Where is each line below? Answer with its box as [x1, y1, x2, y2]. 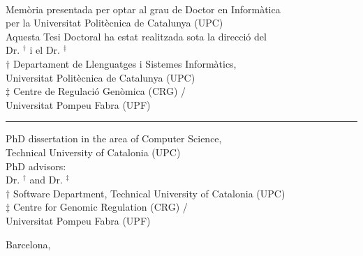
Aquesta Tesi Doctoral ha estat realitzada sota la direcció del [6, 29, 267, 43]
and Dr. [29, 172, 63, 187]
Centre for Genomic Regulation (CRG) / [13, 199, 188, 214]
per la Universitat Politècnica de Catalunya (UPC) [6, 15, 223, 30]
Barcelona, [6, 236, 51, 251]
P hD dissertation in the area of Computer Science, [6, 131, 222, 146]
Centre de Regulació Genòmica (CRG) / [13, 84, 186, 98]
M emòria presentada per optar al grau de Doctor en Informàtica [6, 1, 281, 16]
